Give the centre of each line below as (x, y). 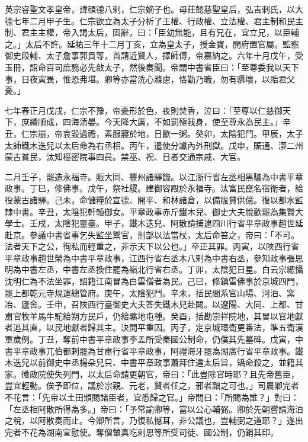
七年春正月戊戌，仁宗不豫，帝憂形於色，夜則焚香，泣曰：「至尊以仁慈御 (144, 110)
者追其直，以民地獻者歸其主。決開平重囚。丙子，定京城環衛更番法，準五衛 (150, 327)
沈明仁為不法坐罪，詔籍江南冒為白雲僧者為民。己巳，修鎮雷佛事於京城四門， (154, 281)
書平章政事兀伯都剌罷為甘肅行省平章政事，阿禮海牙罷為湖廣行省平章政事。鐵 (154, 350)
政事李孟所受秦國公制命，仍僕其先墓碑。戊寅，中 (208, 339)
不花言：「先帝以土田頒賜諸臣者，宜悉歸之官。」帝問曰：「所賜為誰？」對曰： (152, 397)
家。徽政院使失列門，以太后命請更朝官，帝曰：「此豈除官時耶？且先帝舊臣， (152, 374)
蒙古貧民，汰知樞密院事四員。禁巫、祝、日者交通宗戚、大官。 (125, 157)
